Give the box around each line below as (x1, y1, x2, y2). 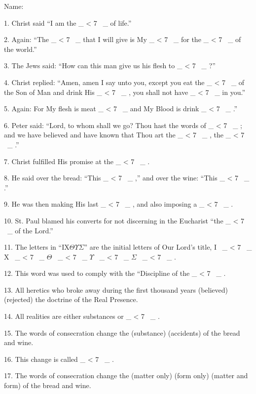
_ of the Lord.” (7, 225, 53, 235)
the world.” (4, 44, 37, 54)
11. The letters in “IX (4, 242, 70, 252)
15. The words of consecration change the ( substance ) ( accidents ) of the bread (4, 327, 240, 338)
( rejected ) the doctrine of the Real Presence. (4, 294, 138, 305)
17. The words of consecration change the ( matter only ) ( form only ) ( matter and (4, 370, 248, 381)
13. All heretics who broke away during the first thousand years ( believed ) (4, 284, 228, 295)
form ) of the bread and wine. (4, 380, 91, 391)
